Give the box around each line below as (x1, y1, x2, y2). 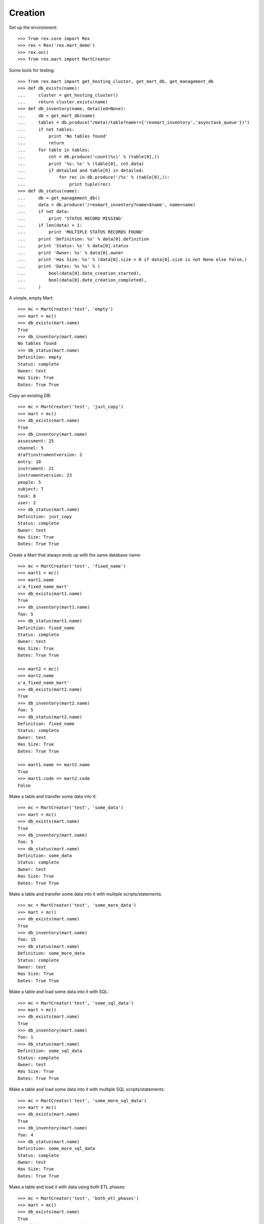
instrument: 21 (18, 466, 54, 471)
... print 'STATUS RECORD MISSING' (18, 215, 124, 221)
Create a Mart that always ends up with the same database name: (9, 552, 142, 558)
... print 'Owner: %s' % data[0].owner (18, 250, 124, 256)
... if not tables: (18, 126, 75, 132)
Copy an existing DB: (9, 393, 51, 399)
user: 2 (18, 500, 36, 505)
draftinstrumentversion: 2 (18, 452, 83, 458)
